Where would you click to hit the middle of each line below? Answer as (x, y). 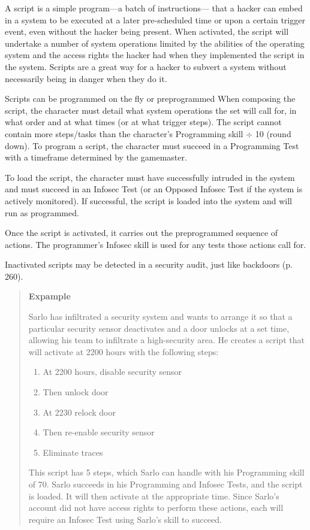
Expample (49, 296)
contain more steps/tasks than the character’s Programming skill (124, 133)
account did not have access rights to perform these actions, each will (156, 508)
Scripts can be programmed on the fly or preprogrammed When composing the (150, 99)
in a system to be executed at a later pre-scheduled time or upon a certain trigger (155, 19)
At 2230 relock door (79, 412)
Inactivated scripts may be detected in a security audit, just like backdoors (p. (149, 264)
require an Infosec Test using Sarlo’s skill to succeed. (125, 519)
